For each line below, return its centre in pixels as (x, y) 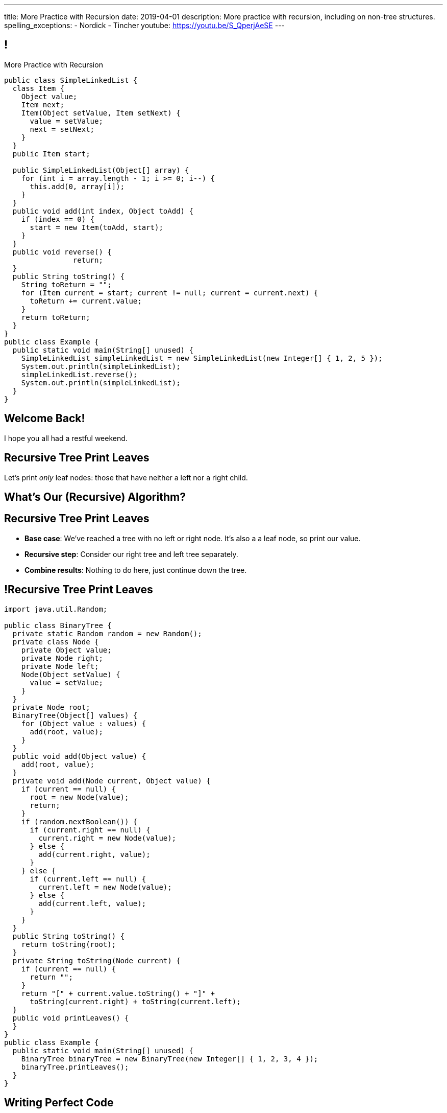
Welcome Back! (45, 419)
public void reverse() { (62, 252)
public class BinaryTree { (58, 625)
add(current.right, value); (94, 854)
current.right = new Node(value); (107, 838)
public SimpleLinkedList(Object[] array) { (101, 170)
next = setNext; (62, 129)
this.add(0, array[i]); (77, 186)
